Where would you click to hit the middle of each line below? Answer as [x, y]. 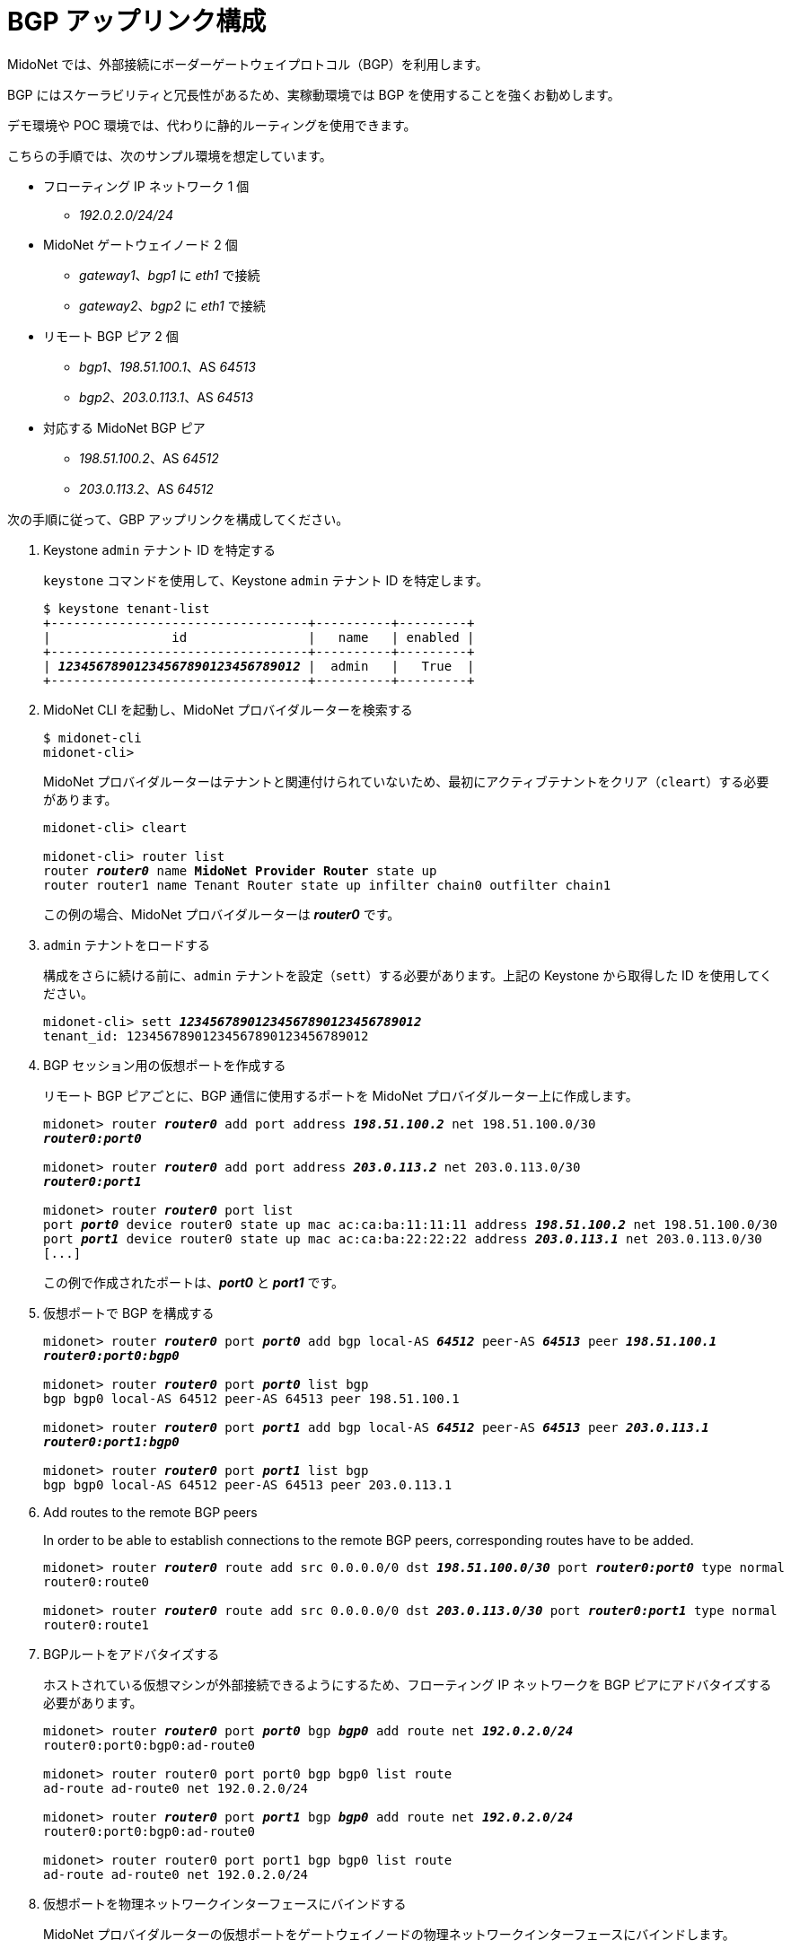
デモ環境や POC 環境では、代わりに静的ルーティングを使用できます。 [212, 125]
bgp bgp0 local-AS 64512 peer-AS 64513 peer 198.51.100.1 [251, 1398]
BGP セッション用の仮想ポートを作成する [165, 1065]
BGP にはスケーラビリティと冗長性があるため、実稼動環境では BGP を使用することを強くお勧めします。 [314, 94]
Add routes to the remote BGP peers [150, 1512]
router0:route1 [97, 1624]
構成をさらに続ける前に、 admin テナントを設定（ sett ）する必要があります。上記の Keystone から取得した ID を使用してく [408, 975]
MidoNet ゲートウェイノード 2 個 [141, 244]
